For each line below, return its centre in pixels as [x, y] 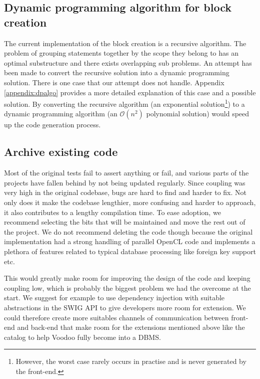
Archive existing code [61, 152]
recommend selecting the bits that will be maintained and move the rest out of [125, 222]
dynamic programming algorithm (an [61, 114]
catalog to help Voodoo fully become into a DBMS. [82, 337]
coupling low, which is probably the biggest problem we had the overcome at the [127, 288]
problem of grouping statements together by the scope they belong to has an [121, 53]
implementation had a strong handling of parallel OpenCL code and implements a [130, 241]
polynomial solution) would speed [198, 114]
